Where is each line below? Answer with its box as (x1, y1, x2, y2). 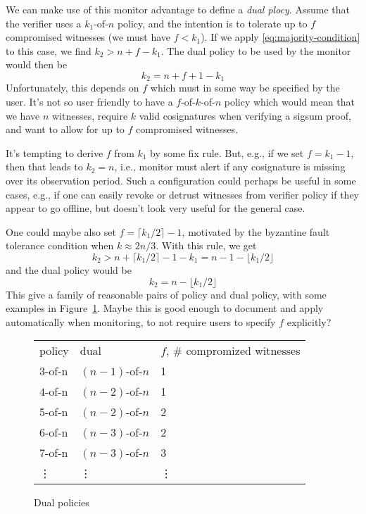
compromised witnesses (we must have (6, 30, 171, 44)
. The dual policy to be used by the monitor (160, 43, 351, 58)
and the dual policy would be (6, 262, 132, 277)
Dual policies (34, 495, 89, 510)
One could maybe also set (6, 224, 116, 239)
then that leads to (6, 159, 83, 174)
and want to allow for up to (6, 122, 125, 137)
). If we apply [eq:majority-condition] (201, 30, 360, 44)
